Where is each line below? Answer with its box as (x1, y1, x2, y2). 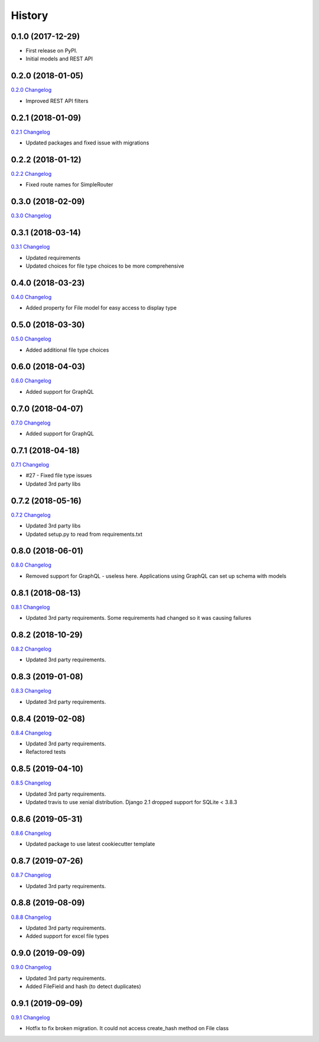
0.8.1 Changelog (11, 603, 50, 610)
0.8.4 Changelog (11, 729, 52, 737)
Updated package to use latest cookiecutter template (25, 841, 155, 848)
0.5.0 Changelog (11, 335, 51, 343)
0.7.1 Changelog (11, 461, 50, 468)
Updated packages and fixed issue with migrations (25, 139, 149, 146)
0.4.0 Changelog (11, 293, 52, 300)
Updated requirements (25, 254, 81, 261)
